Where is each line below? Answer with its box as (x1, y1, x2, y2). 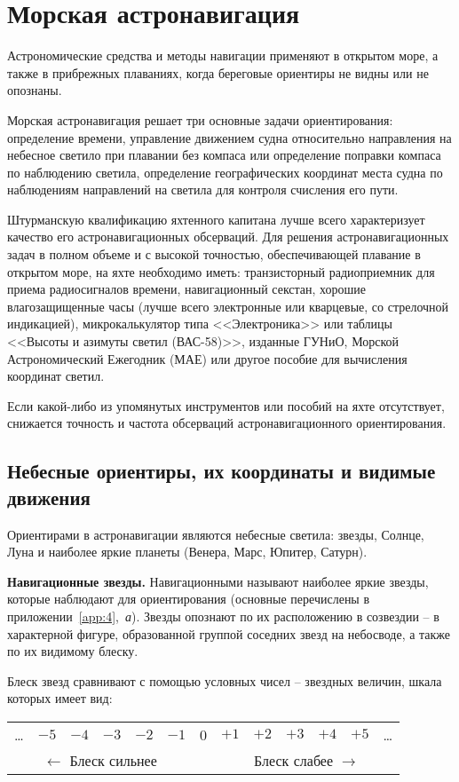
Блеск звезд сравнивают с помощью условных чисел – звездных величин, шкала (7, 671, 442, 690)
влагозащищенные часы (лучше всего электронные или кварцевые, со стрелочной (7, 296, 449, 315)
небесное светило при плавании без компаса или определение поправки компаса (7, 146, 441, 164)
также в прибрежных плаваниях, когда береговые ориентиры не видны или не (7, 63, 429, 82)
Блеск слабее (254, 749, 334, 770)
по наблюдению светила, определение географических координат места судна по (7, 162, 443, 181)
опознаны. (7, 81, 62, 99)
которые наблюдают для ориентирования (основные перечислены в (7, 589, 370, 608)
